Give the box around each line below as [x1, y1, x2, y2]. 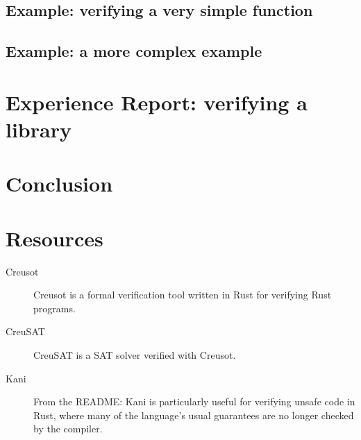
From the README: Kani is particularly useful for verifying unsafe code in [33, 394, 355, 409]
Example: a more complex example [6, 40, 262, 62]
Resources [6, 223, 103, 252]
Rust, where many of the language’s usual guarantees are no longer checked [33, 407, 354, 422]
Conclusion [6, 169, 113, 198]
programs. [33, 301, 76, 315]
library [6, 115, 72, 143]
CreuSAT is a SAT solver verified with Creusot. [33, 348, 236, 362]
